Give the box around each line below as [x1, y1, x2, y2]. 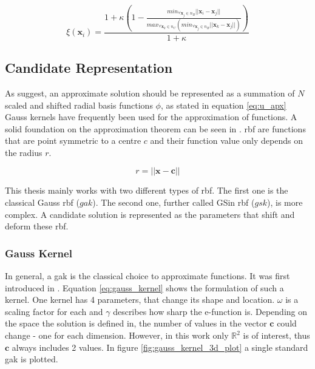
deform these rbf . [5, 220, 69, 232]
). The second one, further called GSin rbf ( [92, 196, 255, 209]
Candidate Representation [5, 58, 173, 77]
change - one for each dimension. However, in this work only [5, 329, 229, 342]
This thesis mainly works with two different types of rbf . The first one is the [5, 184, 288, 197]
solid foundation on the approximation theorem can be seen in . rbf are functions [5, 122, 306, 135]
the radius [5, 146, 42, 158]
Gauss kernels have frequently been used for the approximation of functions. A [5, 110, 297, 123]
